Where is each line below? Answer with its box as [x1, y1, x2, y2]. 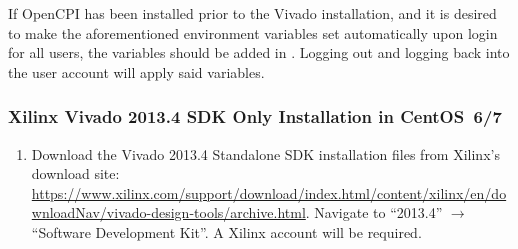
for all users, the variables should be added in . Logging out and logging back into [8, 42, 510, 63]
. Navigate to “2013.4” [305, 202, 443, 223]
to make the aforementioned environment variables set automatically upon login [8, 22, 498, 43]
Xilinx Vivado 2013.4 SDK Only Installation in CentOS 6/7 [8, 104, 502, 129]
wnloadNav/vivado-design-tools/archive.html [31, 202, 306, 223]
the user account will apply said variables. [8, 61, 265, 82]
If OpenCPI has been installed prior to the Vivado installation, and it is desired [8, 3, 497, 23]
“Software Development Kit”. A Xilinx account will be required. [31, 221, 422, 242]
